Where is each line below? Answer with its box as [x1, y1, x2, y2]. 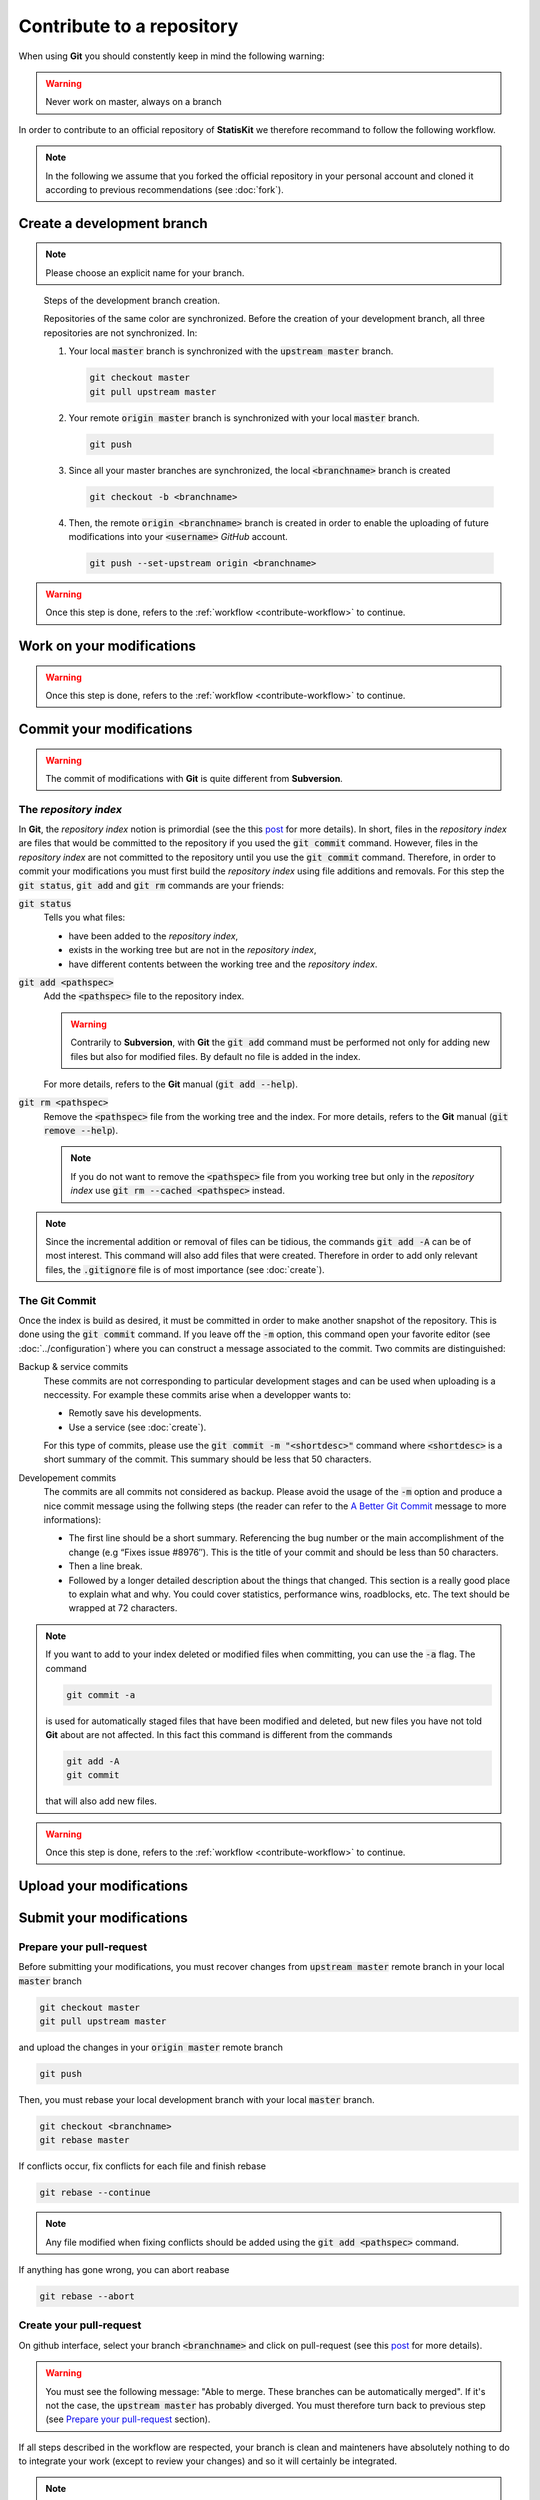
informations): [43, 1514, 102, 1526]
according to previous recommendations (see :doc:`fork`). [45, 183, 284, 195]
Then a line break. [68, 1560, 144, 1572]
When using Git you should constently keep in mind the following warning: [18, 50, 325, 62]
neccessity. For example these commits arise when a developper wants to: [43, 1388, 352, 1400]
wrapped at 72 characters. [68, 1602, 178, 1614]
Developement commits [18, 1471, 117, 1484]
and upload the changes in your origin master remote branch [18, 2041, 284, 2053]
